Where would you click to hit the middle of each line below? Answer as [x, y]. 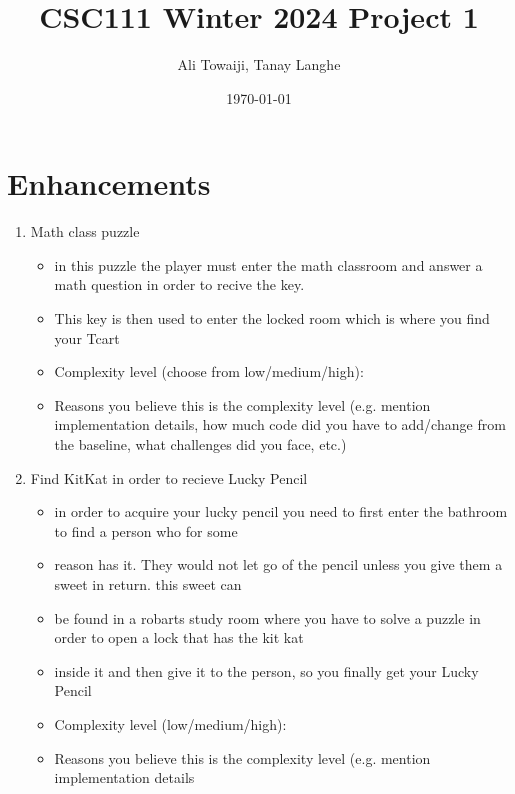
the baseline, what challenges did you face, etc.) [200, 444]
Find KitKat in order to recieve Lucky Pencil [169, 477]
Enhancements [109, 183]
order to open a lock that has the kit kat [179, 637]
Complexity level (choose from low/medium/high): [209, 371]
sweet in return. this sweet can [148, 583]
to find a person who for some [146, 530]
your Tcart [87, 337]
